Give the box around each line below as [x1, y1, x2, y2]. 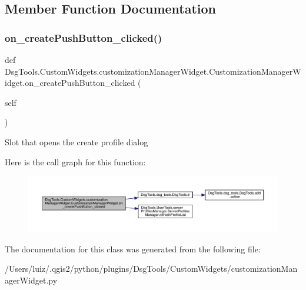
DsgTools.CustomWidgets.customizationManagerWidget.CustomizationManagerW [5, 65, 301, 77]
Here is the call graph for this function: [5, 155, 146, 168]
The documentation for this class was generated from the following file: [5, 242, 261, 255]
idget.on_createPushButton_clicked [5, 76, 135, 89]
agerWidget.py [5, 274, 58, 286]
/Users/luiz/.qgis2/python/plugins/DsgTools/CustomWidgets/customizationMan [5, 262, 298, 275]
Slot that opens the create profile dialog [5, 135, 148, 148]
